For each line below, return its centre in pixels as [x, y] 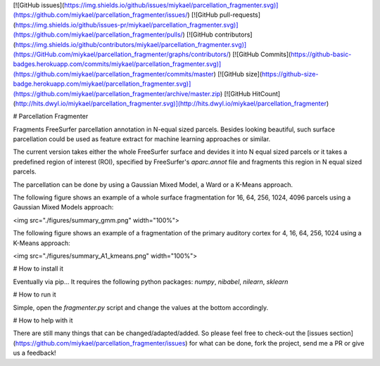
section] [341, 333]
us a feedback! [34, 353]
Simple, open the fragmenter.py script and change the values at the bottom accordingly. [141, 307]
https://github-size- [290, 74]
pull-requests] [240, 15]
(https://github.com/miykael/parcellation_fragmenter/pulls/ [98, 34]
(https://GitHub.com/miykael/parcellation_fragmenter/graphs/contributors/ [121, 54]
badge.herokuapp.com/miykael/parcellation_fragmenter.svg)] [102, 84]
